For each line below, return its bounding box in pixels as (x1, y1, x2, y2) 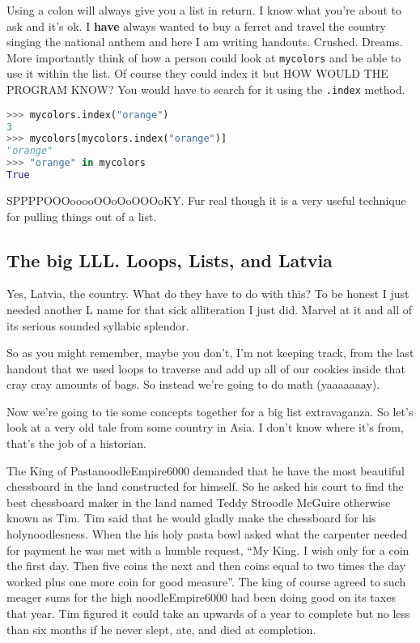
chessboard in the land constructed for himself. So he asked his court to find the (6, 478, 404, 495)
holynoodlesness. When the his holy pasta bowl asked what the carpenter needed (6, 526, 408, 543)
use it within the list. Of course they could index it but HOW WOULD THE (6, 65, 388, 82)
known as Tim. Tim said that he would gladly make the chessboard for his (6, 509, 376, 526)
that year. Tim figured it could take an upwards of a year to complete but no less (6, 605, 410, 622)
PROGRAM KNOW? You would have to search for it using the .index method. (6, 81, 405, 98)
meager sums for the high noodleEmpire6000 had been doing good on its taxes (6, 589, 396, 606)
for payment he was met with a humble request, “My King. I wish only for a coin (6, 541, 409, 558)
